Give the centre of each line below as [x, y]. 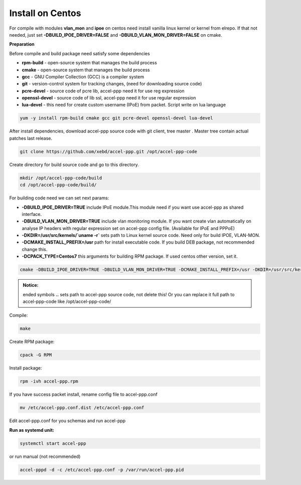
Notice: [31, 285]
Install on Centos [45, 13]
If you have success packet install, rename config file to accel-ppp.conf [83, 395]
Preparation [22, 44]
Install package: [26, 368]
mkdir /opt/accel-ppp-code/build [61, 178]
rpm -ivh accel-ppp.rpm [49, 381]
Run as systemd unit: [32, 430]
